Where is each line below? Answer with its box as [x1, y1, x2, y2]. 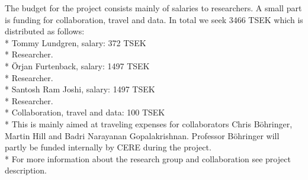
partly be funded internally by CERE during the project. [5, 141, 211, 153]
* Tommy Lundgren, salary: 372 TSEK [5, 36, 146, 49]
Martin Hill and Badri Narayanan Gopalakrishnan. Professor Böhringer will [5, 129, 280, 142]
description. [5, 164, 47, 176]
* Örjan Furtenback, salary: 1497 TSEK [5, 59, 150, 72]
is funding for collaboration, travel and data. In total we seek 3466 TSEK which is [5, 13, 303, 25]
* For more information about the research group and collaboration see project [5, 152, 291, 165]
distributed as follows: [5, 25, 85, 37]
